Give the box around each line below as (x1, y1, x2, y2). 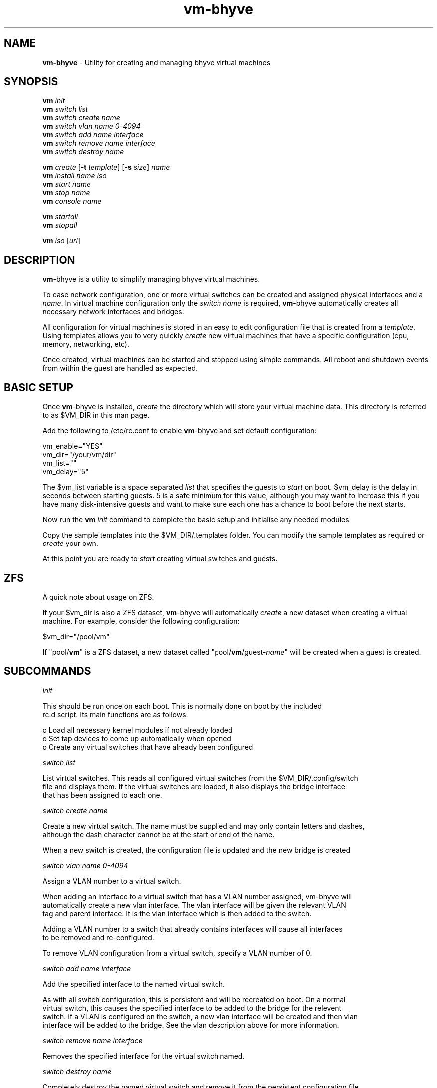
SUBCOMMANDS (4, 665, 91, 678)
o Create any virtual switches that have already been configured (42, 742, 253, 751)
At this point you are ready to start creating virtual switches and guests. (42, 554, 278, 563)
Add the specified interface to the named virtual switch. (42, 979, 225, 988)
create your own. (42, 539, 98, 548)
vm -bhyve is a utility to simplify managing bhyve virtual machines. (42, 275, 260, 284)
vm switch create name (42, 113, 120, 122)
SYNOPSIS (4, 75, 58, 88)
